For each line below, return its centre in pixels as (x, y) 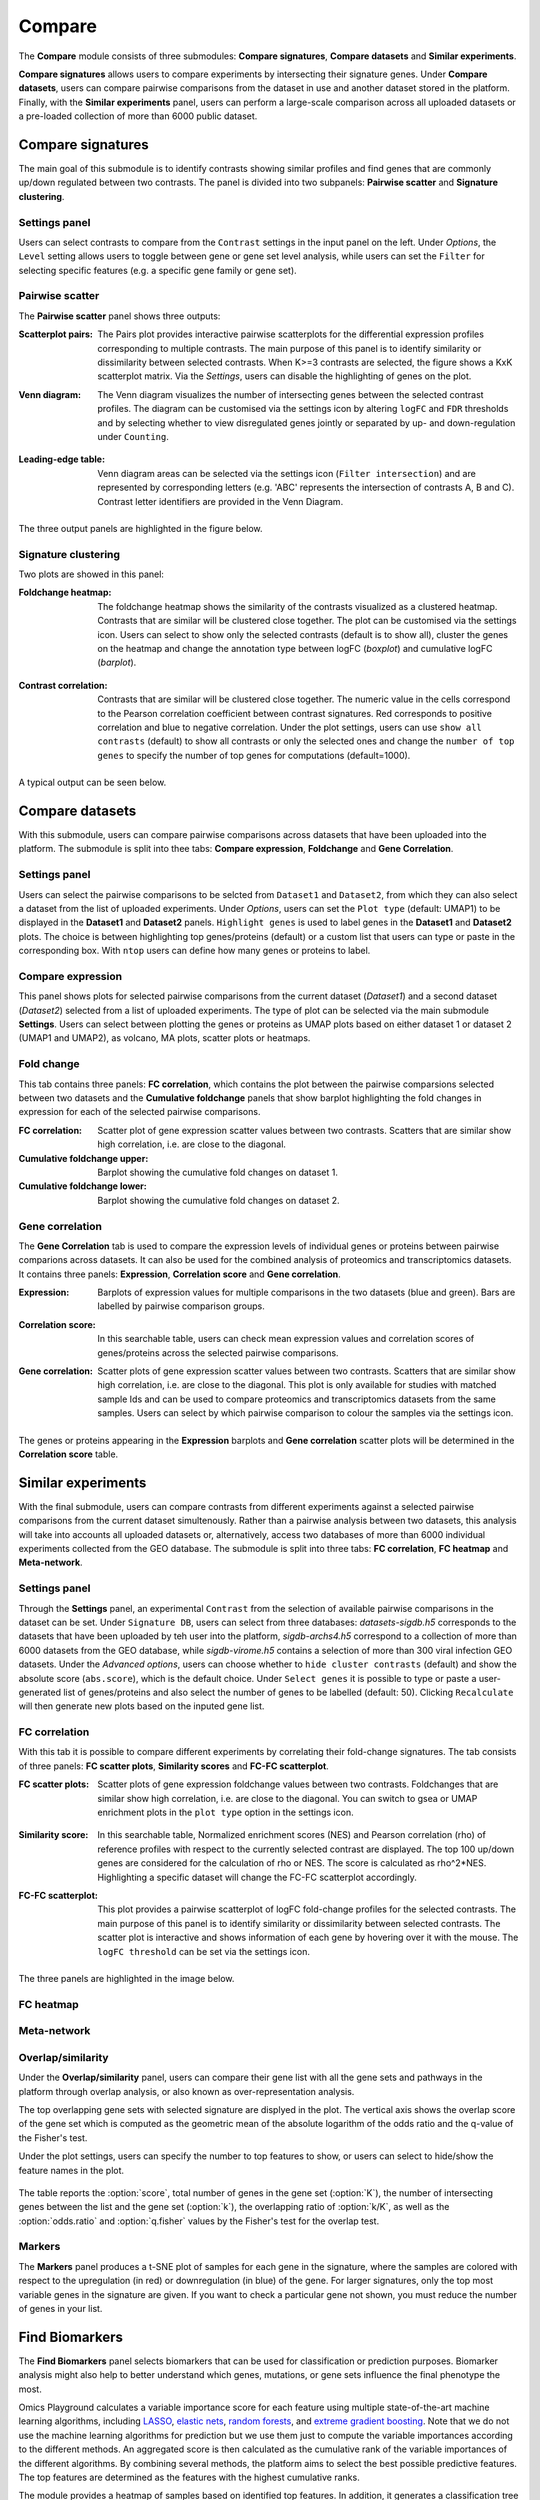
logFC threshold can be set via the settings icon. (203, 1951)
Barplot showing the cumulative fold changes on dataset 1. (218, 1172)
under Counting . (133, 436)
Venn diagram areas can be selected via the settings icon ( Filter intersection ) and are (287, 473)
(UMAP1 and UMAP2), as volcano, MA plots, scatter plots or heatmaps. (164, 1038)
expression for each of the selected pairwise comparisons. (139, 1112)
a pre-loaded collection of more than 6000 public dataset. (138, 116)
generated (40, 1692)
